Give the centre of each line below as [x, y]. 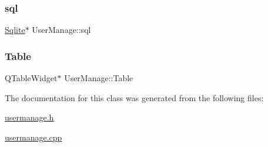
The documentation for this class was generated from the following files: [134, 97]
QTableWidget [31, 78]
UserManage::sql [61, 30]
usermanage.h [29, 117]
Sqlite [15, 30]
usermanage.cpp [33, 137]
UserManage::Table [99, 78]
